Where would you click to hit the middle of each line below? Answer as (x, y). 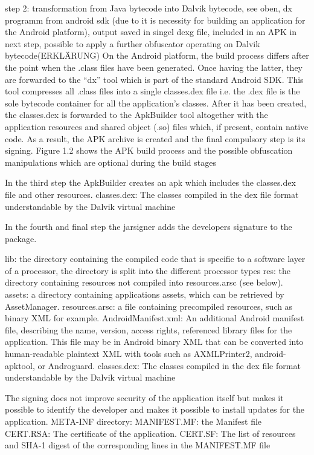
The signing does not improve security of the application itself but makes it (144, 397)
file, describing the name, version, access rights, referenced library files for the (149, 329)
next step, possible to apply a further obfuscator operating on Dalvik (133, 43)
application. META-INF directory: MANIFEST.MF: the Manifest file (133, 421)
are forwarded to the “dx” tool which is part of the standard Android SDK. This (154, 79)
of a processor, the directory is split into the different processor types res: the (148, 270)
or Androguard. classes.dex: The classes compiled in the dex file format (169, 365)
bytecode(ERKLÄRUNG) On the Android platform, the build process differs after (157, 55)
